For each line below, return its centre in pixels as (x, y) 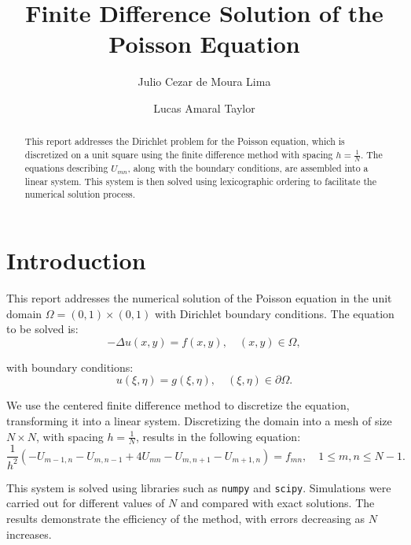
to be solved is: (42, 329)
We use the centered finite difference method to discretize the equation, (178, 405)
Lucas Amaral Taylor (204, 108)
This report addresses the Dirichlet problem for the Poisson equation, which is (185, 141)
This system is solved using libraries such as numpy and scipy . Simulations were (199, 487)
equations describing (66, 168)
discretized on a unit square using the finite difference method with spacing (179, 154)
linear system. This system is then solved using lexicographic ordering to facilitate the (200, 181)
